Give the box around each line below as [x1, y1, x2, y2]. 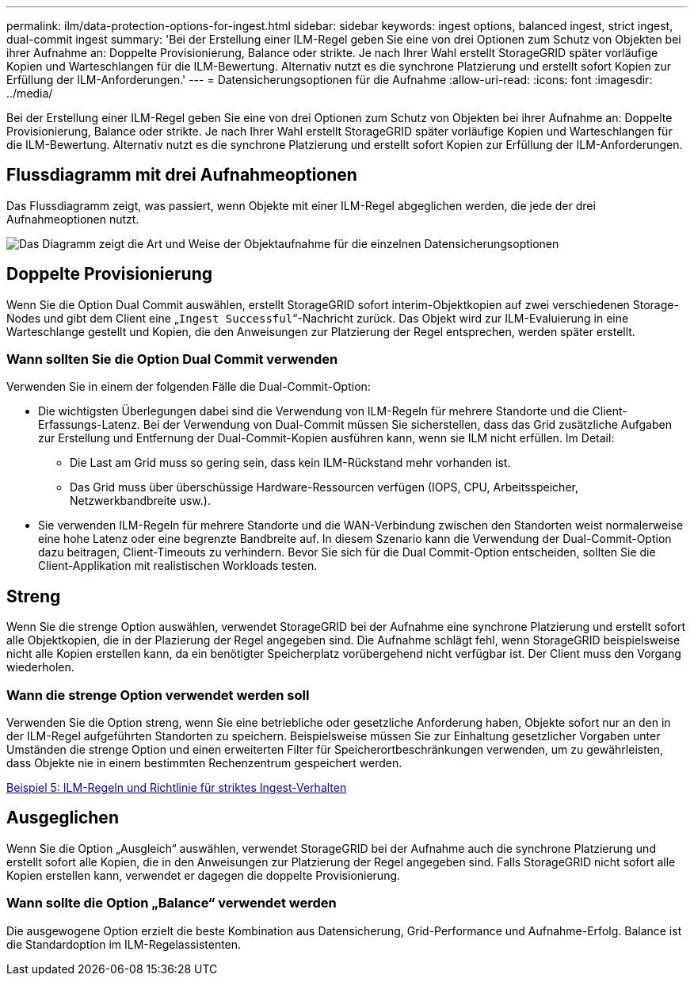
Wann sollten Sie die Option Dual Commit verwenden [6, 351, 338, 368]
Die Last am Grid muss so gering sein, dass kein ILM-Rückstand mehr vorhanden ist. [70, 456, 511, 470]
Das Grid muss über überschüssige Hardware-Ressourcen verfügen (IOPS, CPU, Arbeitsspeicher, [70, 480, 578, 495]
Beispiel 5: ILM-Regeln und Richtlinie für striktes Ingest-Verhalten [6, 781, 347, 795]
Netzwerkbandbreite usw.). [70, 494, 211, 508]
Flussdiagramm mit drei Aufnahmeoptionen [6, 165, 357, 185]
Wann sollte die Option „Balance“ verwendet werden [6, 895, 337, 911]
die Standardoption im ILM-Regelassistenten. [6, 937, 242, 951]
